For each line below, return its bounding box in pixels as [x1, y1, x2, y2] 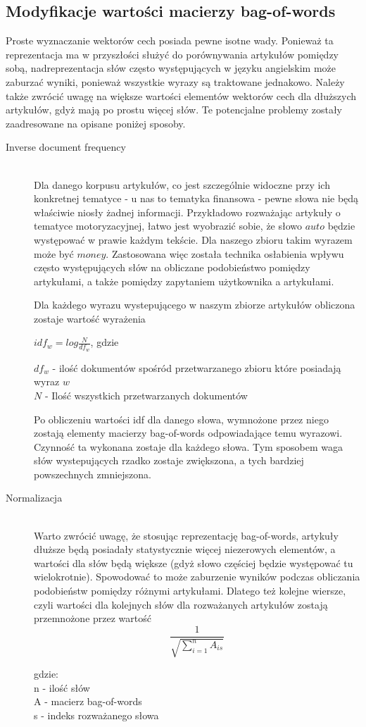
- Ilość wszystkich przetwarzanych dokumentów [44, 387, 248, 402]
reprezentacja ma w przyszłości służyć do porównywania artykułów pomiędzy [6, 46, 339, 61]
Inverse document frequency [6, 139, 126, 154]
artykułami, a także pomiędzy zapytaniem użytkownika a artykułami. [34, 273, 334, 288]
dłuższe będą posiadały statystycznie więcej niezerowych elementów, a [34, 542, 336, 557]
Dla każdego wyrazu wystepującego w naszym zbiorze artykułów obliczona [34, 297, 355, 312]
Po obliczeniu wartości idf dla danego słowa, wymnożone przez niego [34, 411, 329, 426]
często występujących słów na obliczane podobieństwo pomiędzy [34, 260, 310, 275]
